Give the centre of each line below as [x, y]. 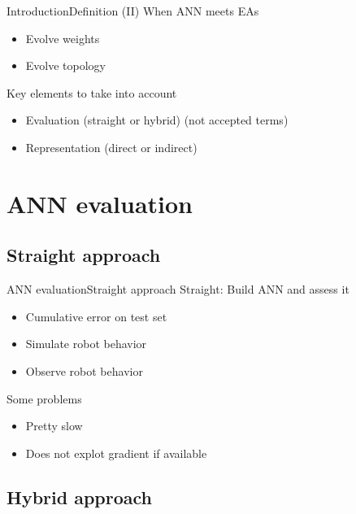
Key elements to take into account [92, 92]
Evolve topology [66, 65]
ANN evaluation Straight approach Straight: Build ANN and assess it [178, 289]
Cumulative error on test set [96, 316]
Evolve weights [63, 38]
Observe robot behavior [84, 370]
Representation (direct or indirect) [111, 147]
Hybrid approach [80, 497]
